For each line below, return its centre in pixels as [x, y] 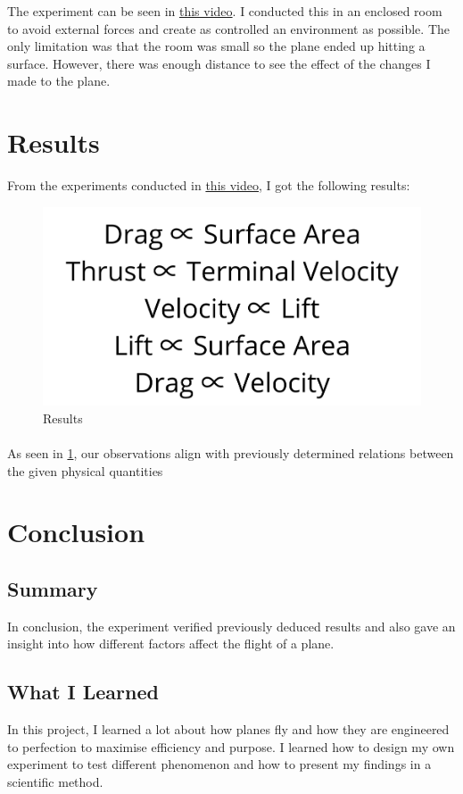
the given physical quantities [85, 470]
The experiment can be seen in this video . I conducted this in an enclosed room [225, 11]
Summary [53, 588]
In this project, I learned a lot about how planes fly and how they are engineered [228, 729]
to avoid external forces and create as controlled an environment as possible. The [228, 28]
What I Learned [83, 692]
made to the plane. [59, 81]
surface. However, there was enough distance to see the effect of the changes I [219, 63]
